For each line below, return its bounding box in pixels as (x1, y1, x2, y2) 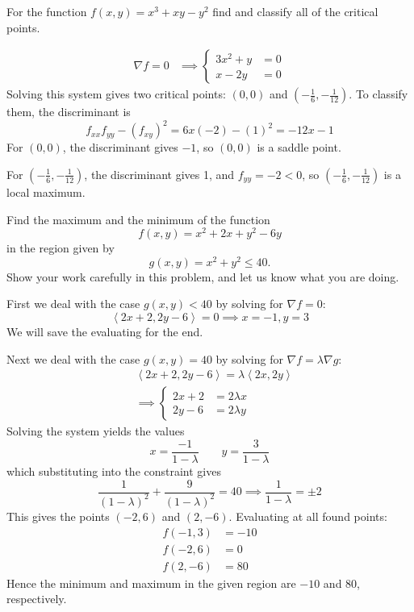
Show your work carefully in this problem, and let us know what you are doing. (6, 268, 399, 285)
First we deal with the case (6, 295, 140, 312)
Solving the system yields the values (6, 423, 185, 439)
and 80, (323, 574, 360, 591)
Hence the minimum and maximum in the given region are (6, 574, 296, 591)
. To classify (349, 85, 408, 102)
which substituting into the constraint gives (6, 462, 221, 479)
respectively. (6, 590, 67, 607)
